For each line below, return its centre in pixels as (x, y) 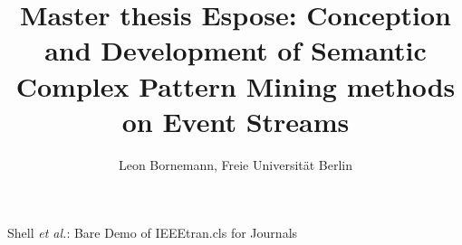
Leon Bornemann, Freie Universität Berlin (236, 164)
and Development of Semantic (236, 50)
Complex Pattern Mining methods (236, 85)
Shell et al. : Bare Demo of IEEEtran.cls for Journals (153, 233)
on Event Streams (236, 121)
